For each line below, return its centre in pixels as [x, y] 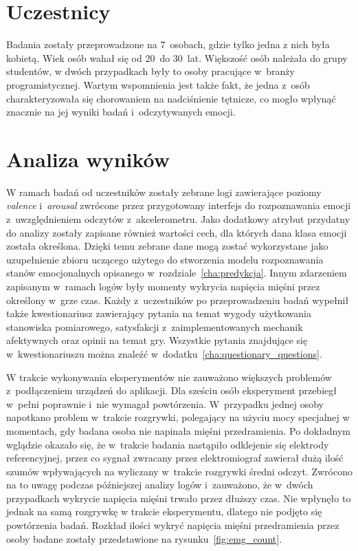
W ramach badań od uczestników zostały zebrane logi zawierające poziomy [164, 192]
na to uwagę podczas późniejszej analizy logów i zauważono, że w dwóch [160, 485]
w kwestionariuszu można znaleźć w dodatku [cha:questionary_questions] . [164, 353]
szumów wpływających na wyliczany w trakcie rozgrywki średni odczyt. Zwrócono [179, 471]
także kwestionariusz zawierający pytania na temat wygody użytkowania [159, 313]
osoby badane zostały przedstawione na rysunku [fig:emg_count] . [144, 538]
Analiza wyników [88, 159]
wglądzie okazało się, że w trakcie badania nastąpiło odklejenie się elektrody [168, 444]
